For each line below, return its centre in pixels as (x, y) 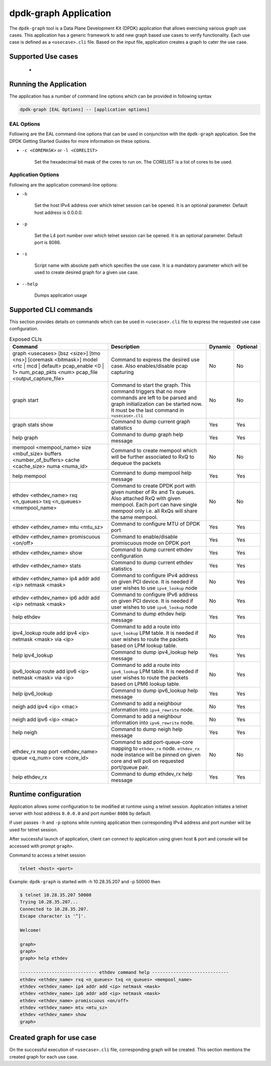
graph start (25, 400)
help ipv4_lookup (33, 655)
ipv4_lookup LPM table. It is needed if (155, 633)
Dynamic (220, 347)
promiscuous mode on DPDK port (151, 543)
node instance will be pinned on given (156, 755)
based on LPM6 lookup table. (146, 684)
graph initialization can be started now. (157, 404)
